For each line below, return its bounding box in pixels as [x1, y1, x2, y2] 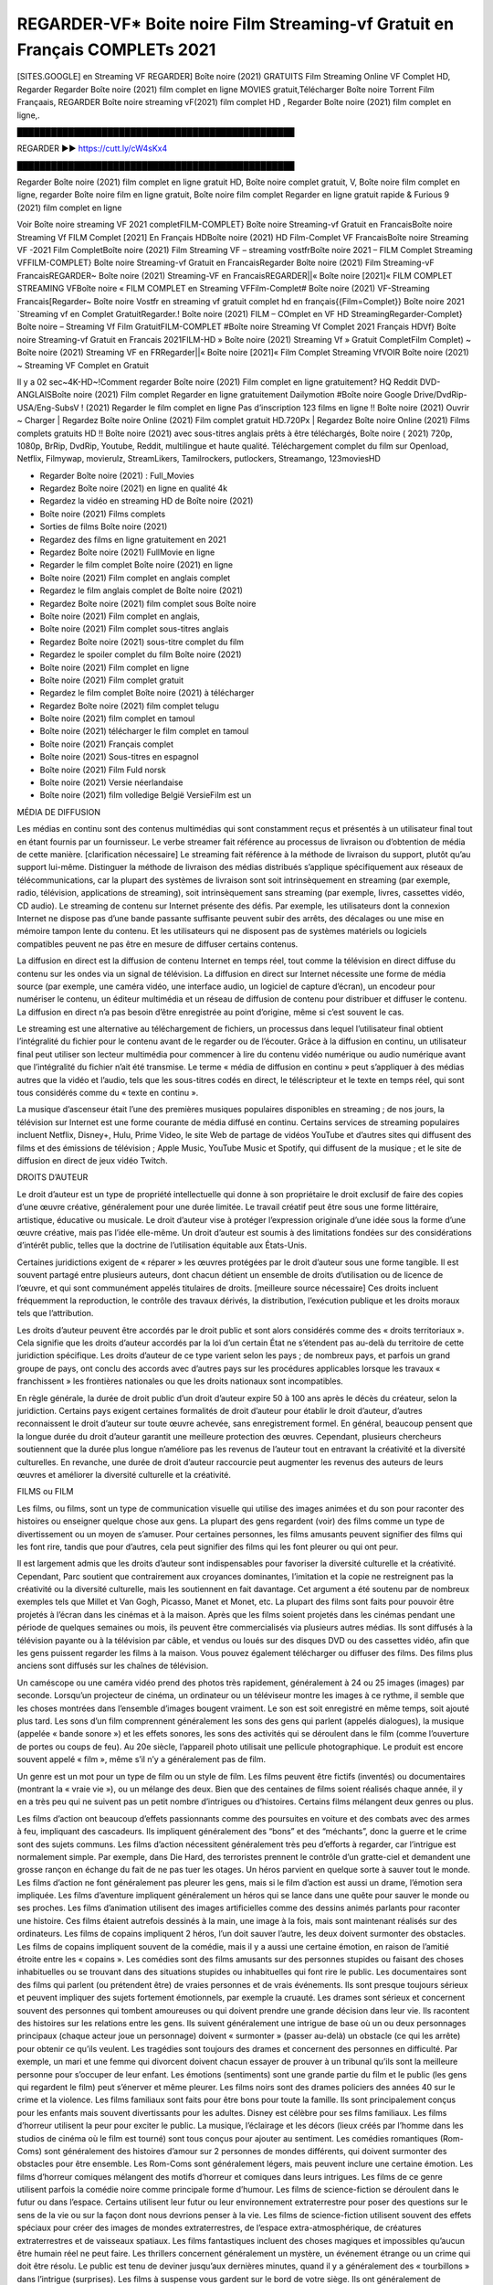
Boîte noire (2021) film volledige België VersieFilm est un [39, 790, 252, 801]
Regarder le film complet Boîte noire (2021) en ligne [39, 559, 233, 570]
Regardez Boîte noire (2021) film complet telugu [39, 700, 219, 711]
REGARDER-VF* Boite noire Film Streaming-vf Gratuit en [16, 14, 455, 34]
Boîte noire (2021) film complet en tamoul [39, 713, 195, 724]
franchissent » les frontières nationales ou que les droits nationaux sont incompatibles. [16, 1376, 344, 1387]
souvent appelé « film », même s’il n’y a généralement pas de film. [16, 1754, 267, 1765]
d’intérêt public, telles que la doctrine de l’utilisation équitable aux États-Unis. [16, 1239, 308, 1251]
